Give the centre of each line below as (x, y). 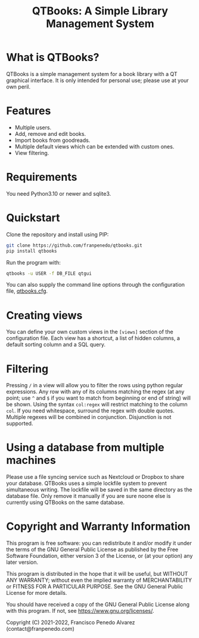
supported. (20, 424)
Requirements (42, 177)
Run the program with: (34, 262)
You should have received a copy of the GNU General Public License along (98, 604)
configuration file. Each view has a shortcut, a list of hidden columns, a (93, 338)
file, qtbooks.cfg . (27, 291)
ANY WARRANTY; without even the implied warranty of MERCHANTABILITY (99, 580)
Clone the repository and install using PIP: (57, 234)
